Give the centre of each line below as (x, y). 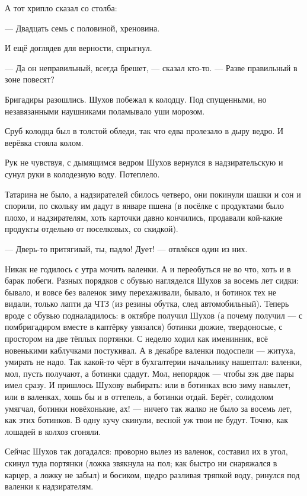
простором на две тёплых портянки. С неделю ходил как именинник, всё (136, 338)
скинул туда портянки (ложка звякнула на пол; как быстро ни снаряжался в (141, 463)
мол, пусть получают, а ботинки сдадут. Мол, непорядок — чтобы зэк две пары (149, 373)
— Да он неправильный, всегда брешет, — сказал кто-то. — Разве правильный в (151, 67)
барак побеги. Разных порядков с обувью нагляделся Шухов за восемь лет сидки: (152, 280)
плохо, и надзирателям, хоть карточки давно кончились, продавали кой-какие (144, 217)
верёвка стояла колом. (44, 142)
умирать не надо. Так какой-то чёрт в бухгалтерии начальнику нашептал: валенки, (153, 362)
